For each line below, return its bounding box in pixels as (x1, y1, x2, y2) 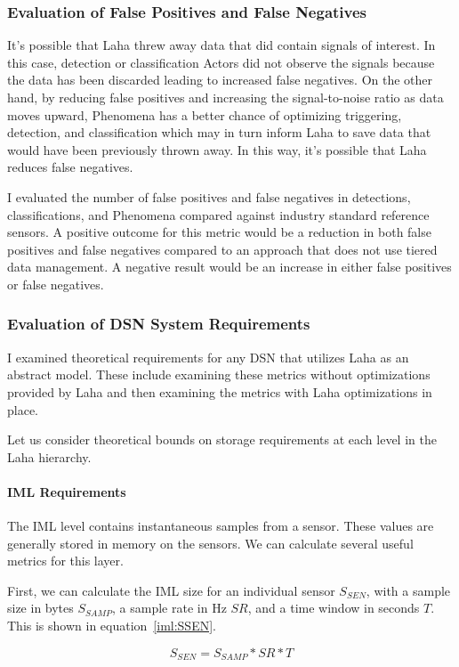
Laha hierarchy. (7, 447, 92, 466)
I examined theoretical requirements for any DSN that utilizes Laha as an (7, 347, 409, 366)
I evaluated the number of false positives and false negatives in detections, (7, 187, 411, 206)
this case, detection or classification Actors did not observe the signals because (7, 53, 435, 71)
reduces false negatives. (7, 158, 133, 176)
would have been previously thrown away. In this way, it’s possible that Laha (7, 140, 427, 159)
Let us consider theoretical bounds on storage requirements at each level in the (7, 430, 437, 449)
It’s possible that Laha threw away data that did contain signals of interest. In (7, 36, 436, 54)
